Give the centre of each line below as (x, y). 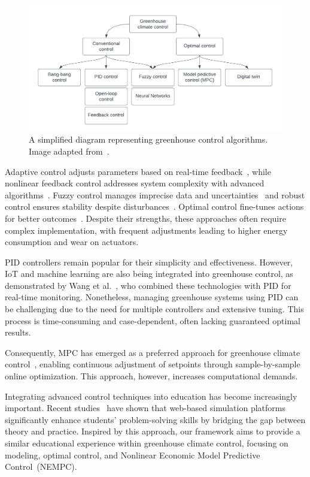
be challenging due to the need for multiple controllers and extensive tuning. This (154, 309)
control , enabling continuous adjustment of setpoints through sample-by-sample (153, 364)
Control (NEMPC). (41, 467)
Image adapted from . (69, 151)
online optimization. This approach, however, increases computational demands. (151, 376)
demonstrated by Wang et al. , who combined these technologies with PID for (148, 285)
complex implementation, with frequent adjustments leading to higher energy (146, 230)
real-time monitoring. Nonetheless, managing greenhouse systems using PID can (152, 297)
